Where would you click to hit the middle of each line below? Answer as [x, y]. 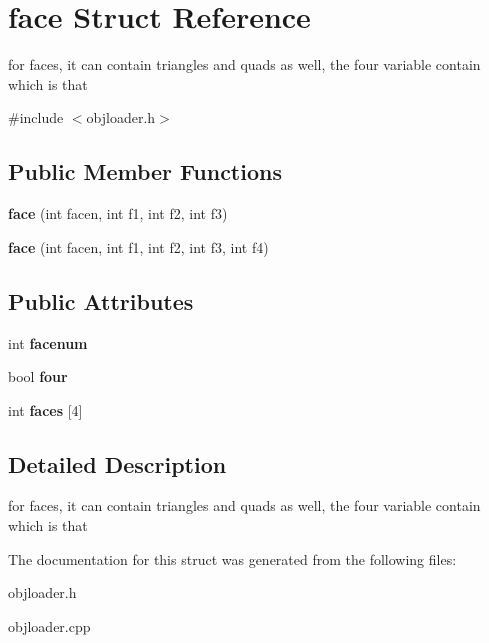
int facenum [48, 342]
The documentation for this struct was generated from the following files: [232, 558]
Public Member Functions [145, 171]
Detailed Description [117, 463]
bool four [38, 376]
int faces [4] [45, 409]
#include [36, 117]
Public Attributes [101, 300]
